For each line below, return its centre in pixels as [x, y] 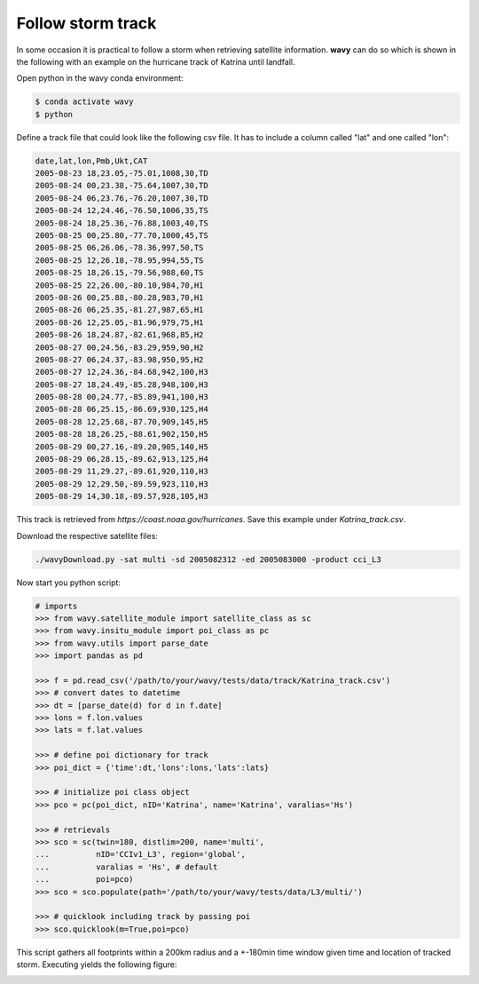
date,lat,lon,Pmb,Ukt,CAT [91, 161]
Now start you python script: [69, 583]
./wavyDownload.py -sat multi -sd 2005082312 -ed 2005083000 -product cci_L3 [208, 559]
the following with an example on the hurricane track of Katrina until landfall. [156, 61]
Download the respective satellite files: [87, 536]
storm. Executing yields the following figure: [97, 964]
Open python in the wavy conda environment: [100, 78]
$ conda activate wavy [84, 102]
